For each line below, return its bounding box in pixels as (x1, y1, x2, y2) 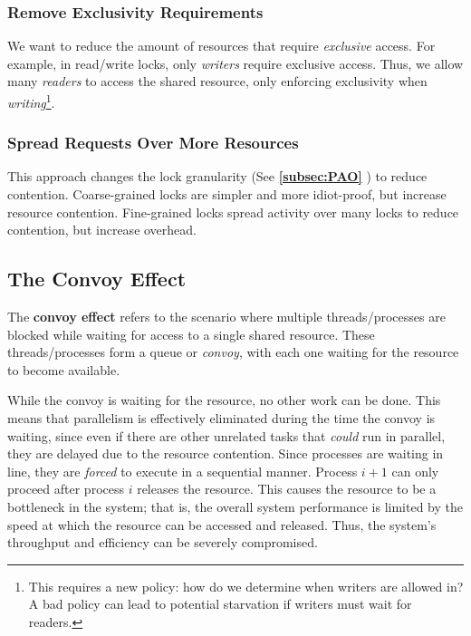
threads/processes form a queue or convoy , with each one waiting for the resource (7, 342, 459, 361)
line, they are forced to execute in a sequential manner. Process (7, 461, 358, 480)
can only (391, 461, 439, 480)
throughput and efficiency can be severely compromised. (7, 533, 318, 552)
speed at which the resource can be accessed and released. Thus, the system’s (7, 515, 437, 534)
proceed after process (7, 479, 124, 498)
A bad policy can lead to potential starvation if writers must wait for (28, 594, 412, 613)
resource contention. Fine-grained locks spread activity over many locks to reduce (7, 202, 459, 221)
